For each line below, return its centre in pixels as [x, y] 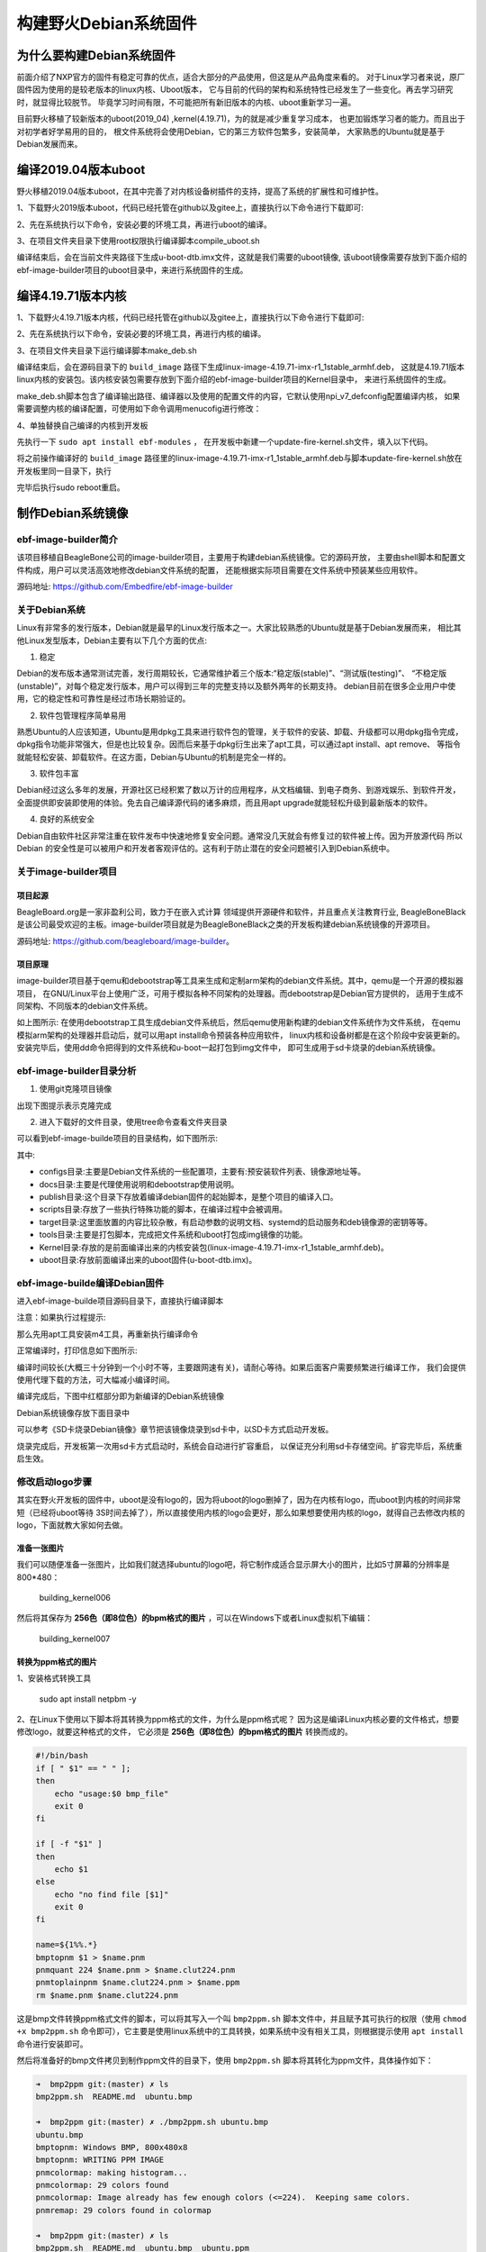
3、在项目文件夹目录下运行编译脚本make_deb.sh [107, 350]
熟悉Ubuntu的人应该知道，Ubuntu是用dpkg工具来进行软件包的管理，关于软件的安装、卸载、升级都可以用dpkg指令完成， [240, 731]
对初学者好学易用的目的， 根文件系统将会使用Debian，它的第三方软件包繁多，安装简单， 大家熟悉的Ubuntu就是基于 [231, 132]
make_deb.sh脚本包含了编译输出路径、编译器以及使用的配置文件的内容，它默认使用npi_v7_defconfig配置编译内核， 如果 [238, 395]
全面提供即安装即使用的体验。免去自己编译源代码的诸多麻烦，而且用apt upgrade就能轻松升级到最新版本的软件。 [225, 803]
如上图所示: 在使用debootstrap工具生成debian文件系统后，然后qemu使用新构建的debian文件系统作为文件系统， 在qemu [238, 1022]
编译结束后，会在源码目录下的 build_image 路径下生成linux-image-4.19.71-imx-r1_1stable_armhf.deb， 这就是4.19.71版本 [241, 367]
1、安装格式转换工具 [54, 1678]
